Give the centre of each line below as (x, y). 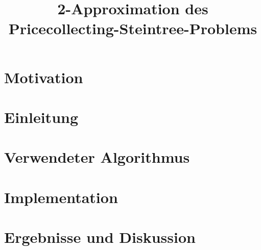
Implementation (61, 197)
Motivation (44, 77)
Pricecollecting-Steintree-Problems (133, 28)
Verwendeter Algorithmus (97, 157)
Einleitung (41, 117)
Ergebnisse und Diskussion (100, 237)
